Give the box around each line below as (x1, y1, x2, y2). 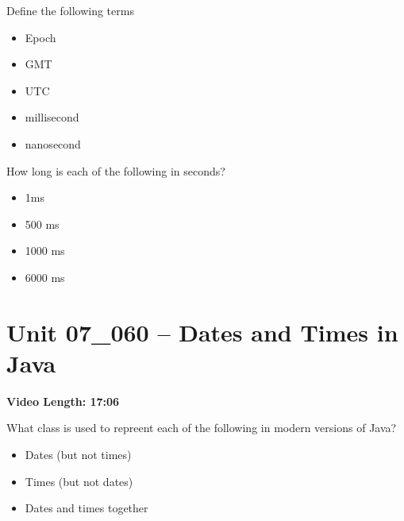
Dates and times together (25, 500, 148, 516)
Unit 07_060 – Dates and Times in (6, 315, 398, 348)
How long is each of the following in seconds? (6, 162, 225, 179)
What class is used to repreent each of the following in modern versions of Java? (6, 419, 397, 436)
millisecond (25, 109, 79, 125)
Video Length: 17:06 (6, 392, 120, 409)
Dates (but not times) (25, 446, 132, 463)
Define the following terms (6, 2, 134, 18)
